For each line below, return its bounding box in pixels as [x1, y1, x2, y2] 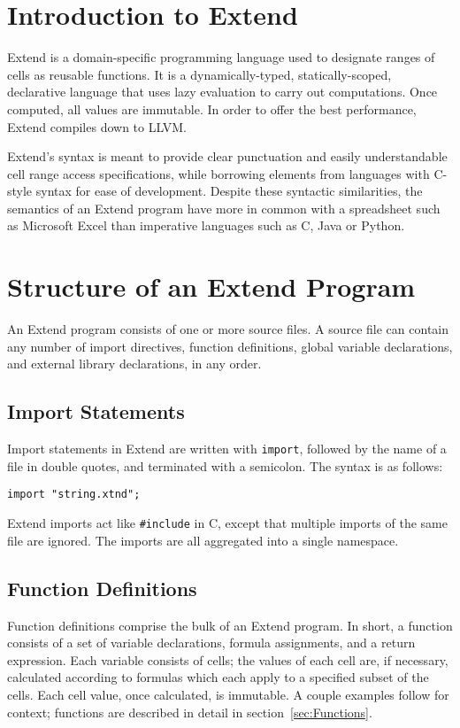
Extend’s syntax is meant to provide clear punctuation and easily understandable [7, 147, 448, 166]
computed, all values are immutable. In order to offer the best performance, [7, 99, 417, 118]
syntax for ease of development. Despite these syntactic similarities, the [35, 182, 423, 200]
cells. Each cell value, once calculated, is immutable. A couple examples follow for [7, 685, 449, 703]
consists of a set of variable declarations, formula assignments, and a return [7, 633, 416, 652]
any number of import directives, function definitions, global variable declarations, [7, 337, 453, 355]
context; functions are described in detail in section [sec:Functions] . [7, 702, 372, 721]
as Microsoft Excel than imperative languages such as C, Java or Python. [7, 216, 405, 235]
